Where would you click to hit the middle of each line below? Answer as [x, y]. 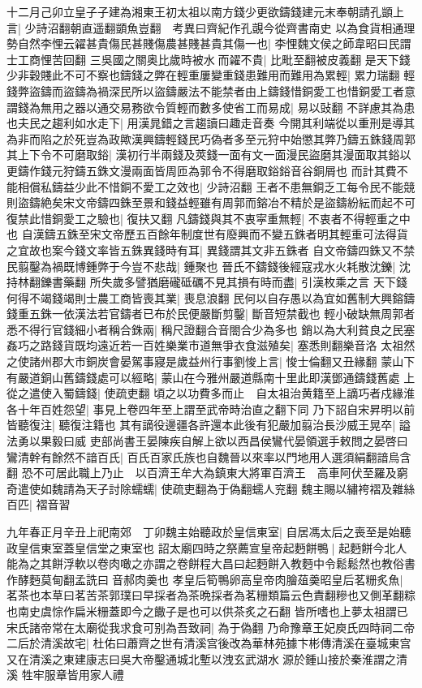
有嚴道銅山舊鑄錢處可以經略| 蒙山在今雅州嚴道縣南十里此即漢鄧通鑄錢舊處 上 [211, 377]
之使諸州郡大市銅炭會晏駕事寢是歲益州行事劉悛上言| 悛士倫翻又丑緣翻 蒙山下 [211, 361]
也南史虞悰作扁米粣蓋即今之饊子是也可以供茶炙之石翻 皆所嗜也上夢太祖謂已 [207, 611]
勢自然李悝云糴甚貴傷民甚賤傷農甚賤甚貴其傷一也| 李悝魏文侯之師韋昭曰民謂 [209, 43]
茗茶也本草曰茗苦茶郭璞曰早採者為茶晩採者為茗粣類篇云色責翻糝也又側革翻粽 [211, 595]
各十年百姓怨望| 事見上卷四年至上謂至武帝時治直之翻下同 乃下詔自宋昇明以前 [211, 408]
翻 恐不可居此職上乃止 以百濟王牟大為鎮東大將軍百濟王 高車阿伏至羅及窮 [207, 473]
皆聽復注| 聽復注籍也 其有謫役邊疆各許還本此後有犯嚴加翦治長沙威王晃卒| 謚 [209, 425]
